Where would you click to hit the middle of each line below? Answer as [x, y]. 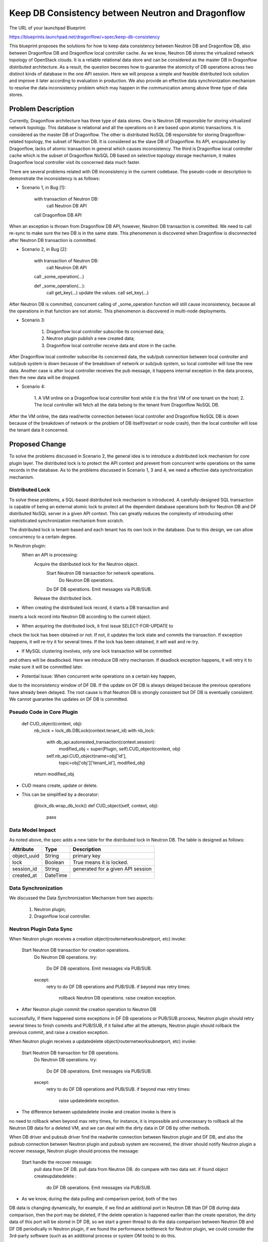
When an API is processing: [50, 555]
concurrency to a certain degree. [43, 537]
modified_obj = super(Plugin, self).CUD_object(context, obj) [120, 749]
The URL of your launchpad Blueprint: [48, 28]
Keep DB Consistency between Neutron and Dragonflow [127, 13]
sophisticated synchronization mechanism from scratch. [67, 520]
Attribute [23, 850]
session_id [25, 869]
